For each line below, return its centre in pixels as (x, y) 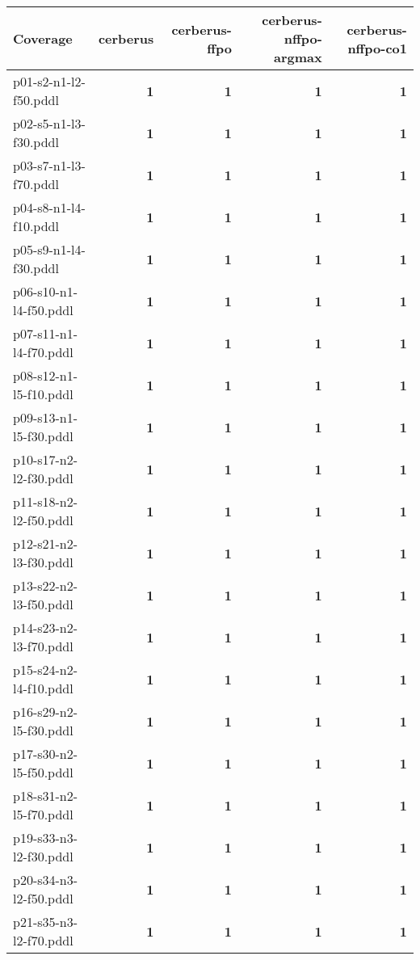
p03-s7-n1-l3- (49, 165)
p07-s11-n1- (46, 333)
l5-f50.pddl (43, 772)
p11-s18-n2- (46, 501)
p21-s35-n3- (46, 922)
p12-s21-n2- (46, 543)
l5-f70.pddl (43, 814)
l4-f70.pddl (43, 352)
